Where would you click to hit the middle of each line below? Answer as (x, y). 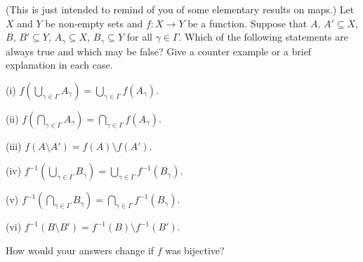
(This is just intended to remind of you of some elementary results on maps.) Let (180, 9)
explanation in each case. (59, 65)
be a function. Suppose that (247, 23)
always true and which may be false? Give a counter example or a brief (159, 51)
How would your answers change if (80, 250)
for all (139, 37)
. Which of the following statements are (263, 37)
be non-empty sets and (94, 23)
